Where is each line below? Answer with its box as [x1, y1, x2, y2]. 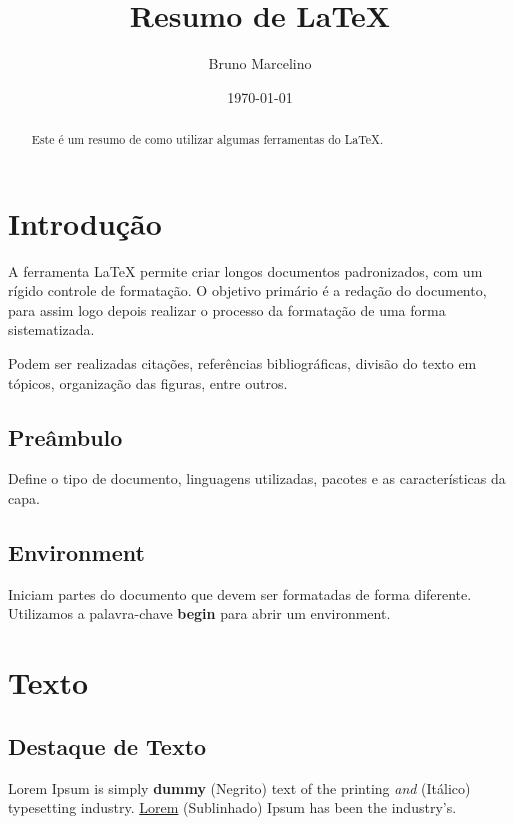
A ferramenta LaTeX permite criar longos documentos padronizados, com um [8, 260, 483, 281]
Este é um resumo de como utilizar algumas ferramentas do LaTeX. [31, 131, 384, 148]
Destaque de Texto [8, 730, 207, 761]
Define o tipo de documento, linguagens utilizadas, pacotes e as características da [8, 468, 506, 489]
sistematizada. [8, 319, 95, 340]
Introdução [8, 202, 162, 243]
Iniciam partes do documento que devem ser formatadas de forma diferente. [8, 583, 472, 604]
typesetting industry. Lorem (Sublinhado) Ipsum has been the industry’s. [8, 797, 457, 818]
